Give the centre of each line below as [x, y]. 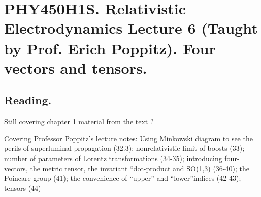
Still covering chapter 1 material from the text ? [79, 121]
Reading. [28, 100]
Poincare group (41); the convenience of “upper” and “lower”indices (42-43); [123, 178]
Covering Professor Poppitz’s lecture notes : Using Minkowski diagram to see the [128, 138]
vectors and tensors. [76, 68]
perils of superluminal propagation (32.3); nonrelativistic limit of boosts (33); [124, 148]
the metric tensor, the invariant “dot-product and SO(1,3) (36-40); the [140, 168]
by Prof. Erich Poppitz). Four [110, 48]
